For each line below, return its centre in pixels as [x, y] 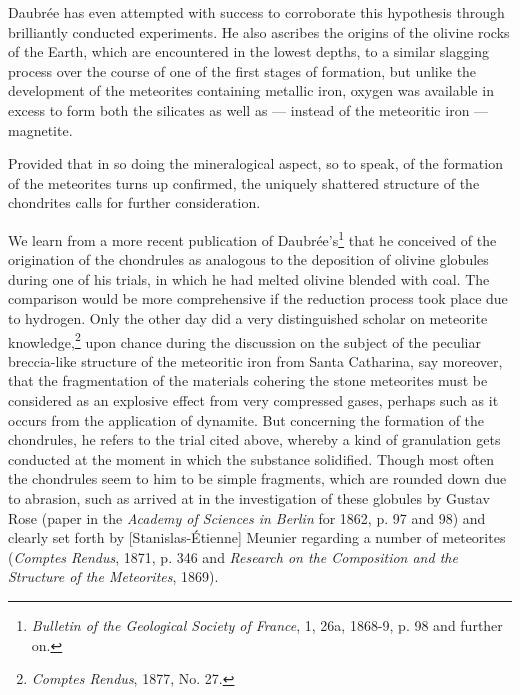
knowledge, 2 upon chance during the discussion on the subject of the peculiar [244, 340]
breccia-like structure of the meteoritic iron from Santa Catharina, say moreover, [255, 360]
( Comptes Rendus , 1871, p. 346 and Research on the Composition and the [233, 556]
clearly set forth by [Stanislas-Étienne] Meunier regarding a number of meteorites [257, 537]
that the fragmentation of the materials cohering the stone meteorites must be [248, 380]
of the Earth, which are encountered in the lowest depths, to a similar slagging [248, 51]
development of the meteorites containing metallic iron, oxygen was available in [251, 90]
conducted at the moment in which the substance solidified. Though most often [251, 458]
